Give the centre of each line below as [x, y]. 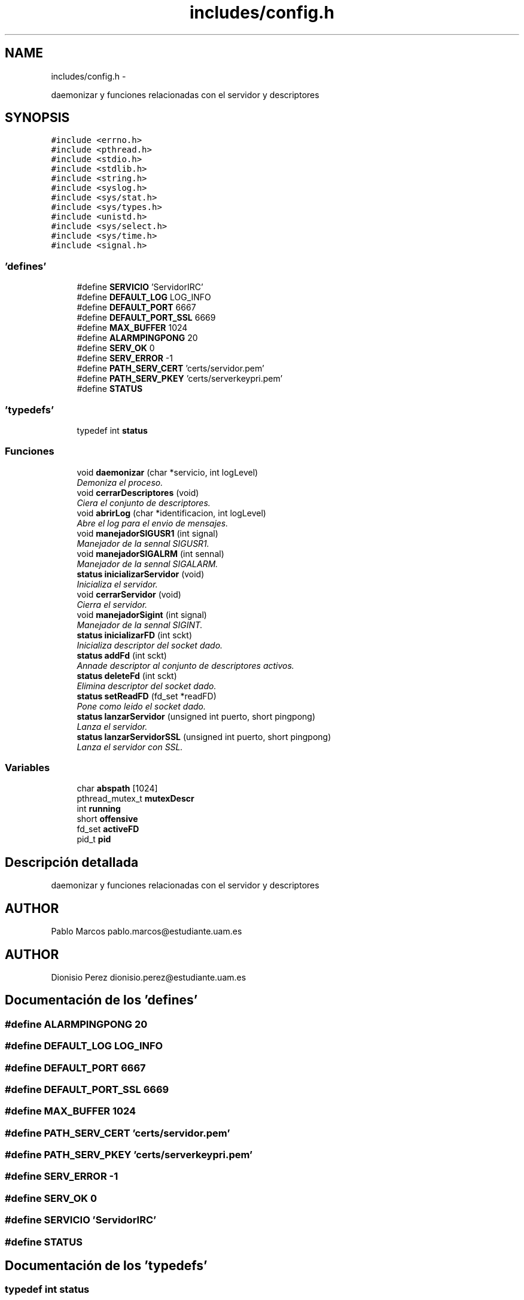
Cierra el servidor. [112, 604]
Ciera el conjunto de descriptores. [144, 503]
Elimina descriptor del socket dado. [147, 686]
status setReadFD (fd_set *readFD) [147, 696]
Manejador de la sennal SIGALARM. [147, 564]
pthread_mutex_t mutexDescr [135, 799]
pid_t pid [94, 839]
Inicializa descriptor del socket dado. [150, 645]
